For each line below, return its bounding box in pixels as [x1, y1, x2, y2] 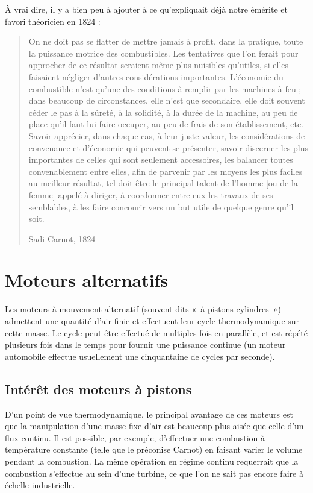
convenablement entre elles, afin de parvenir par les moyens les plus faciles [28, 165, 303, 177]
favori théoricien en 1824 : [5, 14, 101, 27]
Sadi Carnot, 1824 [28, 232, 96, 245]
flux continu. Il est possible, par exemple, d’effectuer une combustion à [5, 431, 265, 444]
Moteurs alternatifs [5, 268, 169, 292]
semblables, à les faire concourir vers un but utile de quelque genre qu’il [28, 200, 294, 213]
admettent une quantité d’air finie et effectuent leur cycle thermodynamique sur [5, 315, 300, 327]
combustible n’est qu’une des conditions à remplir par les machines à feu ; [28, 82, 302, 95]
